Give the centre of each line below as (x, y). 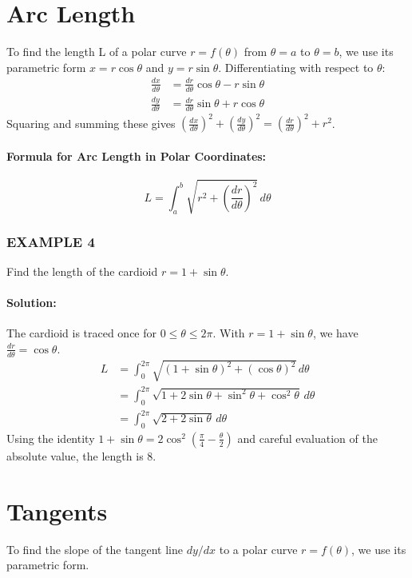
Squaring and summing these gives (91, 123)
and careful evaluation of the (307, 438)
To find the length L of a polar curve (97, 52)
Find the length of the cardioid (82, 271)
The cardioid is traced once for (82, 333)
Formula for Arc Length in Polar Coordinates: (137, 155)
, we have (335, 333)
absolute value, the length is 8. (81, 455)
